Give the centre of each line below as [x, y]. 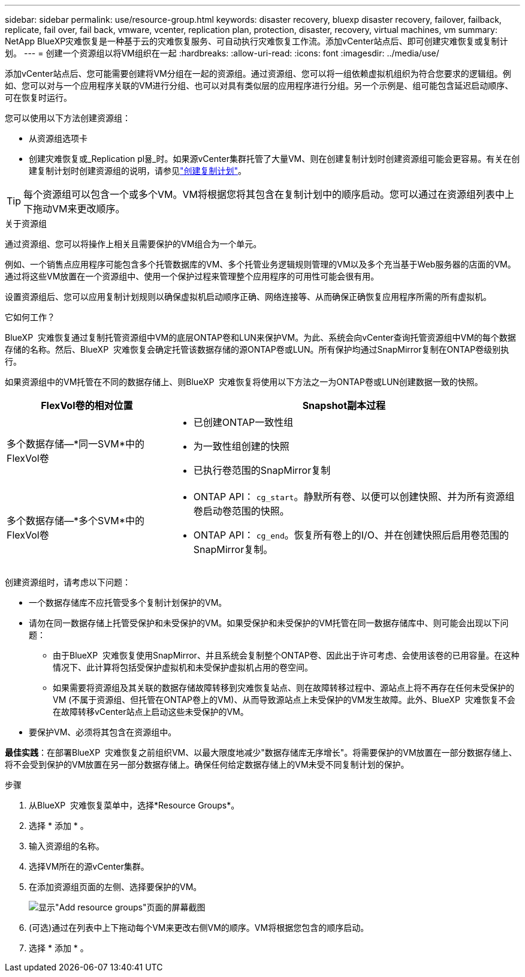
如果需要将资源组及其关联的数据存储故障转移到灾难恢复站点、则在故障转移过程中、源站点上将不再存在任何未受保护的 [283, 688]
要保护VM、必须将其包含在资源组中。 [103, 732]
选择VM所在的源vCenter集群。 [89, 866]
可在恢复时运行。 [38, 97]
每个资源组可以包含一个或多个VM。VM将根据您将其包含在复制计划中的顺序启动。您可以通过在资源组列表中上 [269, 194]
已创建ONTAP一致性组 [243, 422]
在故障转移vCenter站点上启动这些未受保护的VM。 [151, 712]
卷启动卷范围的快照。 [241, 511]
